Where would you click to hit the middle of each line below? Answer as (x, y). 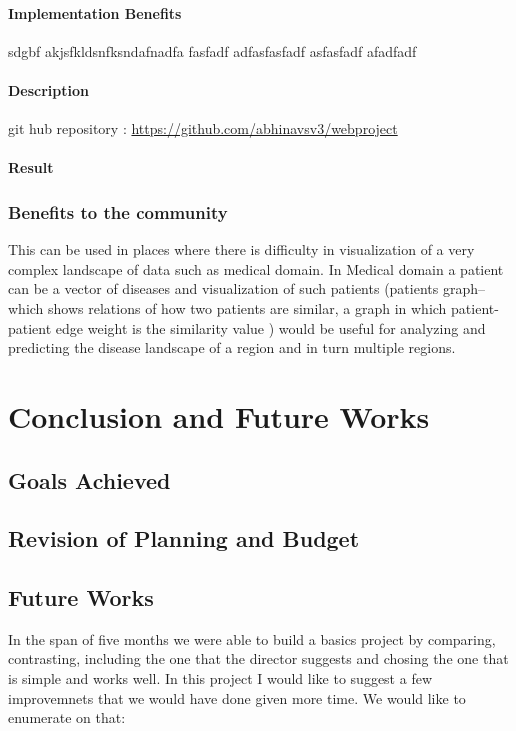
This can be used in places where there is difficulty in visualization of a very (241, 249)
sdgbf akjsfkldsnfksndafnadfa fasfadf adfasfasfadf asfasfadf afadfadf (212, 50)
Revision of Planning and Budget (184, 538)
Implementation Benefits (95, 12)
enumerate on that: (67, 717)
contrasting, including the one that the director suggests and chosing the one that (258, 658)
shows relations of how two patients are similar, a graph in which (247, 307)
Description (49, 89)
